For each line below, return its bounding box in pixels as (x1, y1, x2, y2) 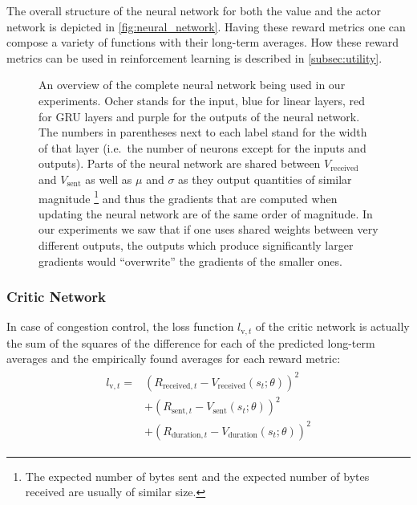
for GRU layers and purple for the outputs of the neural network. (38, 108, 360, 124)
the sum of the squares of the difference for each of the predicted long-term (6, 334, 375, 351)
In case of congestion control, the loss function (6, 318, 234, 335)
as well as (85, 170, 132, 187)
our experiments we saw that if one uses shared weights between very (38, 221, 379, 238)
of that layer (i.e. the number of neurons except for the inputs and (38, 139, 366, 156)
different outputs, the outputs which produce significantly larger (38, 236, 354, 253)
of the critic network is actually (255, 318, 410, 335)
